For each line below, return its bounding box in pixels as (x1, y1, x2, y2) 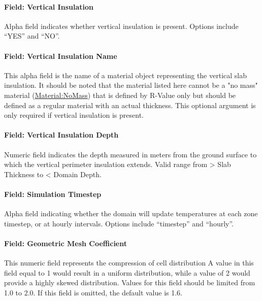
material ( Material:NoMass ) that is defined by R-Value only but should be (4, 89, 236, 100)
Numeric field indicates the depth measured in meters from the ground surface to (4, 149, 257, 159)
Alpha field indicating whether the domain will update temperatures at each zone (4, 208, 258, 219)
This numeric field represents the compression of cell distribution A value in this (4, 257, 254, 268)
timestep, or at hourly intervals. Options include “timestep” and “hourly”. (4, 218, 234, 228)
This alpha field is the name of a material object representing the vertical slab (4, 70, 247, 80)
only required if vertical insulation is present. (4, 110, 144, 120)
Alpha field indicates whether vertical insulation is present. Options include (4, 20, 239, 31)
